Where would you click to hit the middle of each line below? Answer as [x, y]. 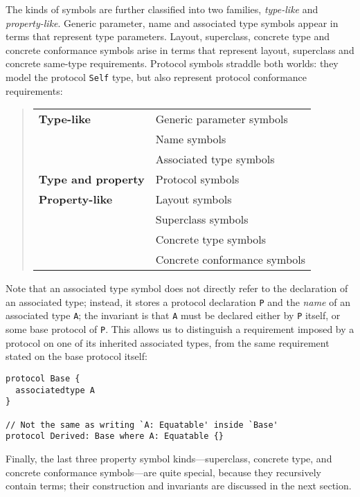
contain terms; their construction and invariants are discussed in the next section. [179, 486]
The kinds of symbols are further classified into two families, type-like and [162, 9]
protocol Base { [43, 378]
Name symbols [191, 139]
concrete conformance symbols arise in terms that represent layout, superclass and [180, 49]
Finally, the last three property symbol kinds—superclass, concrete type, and [169, 458]
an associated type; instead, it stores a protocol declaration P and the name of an [178, 301]
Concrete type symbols [211, 240]
